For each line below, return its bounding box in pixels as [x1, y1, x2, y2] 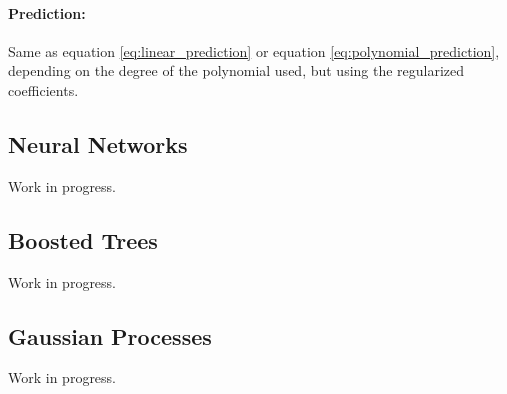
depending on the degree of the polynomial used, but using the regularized [8, 60, 465, 81]
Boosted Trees [8, 224, 158, 255]
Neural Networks [8, 128, 188, 159]
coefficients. [8, 79, 79, 100]
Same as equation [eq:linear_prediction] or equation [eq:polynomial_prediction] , [8, 40, 500, 61]
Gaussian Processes [8, 320, 212, 351]
